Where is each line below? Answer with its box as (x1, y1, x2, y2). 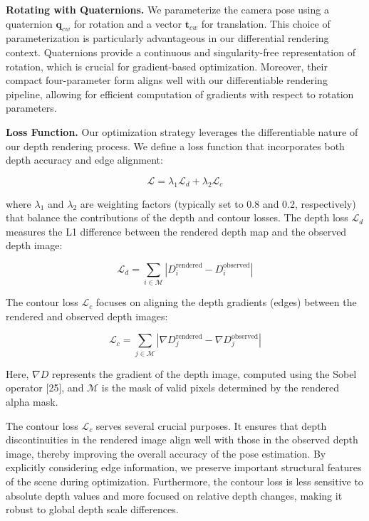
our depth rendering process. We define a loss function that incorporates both (6, 138, 345, 153)
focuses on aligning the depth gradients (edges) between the (95, 295, 357, 310)
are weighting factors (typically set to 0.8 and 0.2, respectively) (80, 196, 356, 211)
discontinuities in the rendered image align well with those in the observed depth (6, 432, 358, 447)
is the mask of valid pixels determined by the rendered (101, 380, 340, 395)
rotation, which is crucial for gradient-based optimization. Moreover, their (6, 58, 328, 73)
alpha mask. (6, 394, 58, 409)
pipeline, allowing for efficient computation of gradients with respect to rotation (6, 86, 354, 101)
